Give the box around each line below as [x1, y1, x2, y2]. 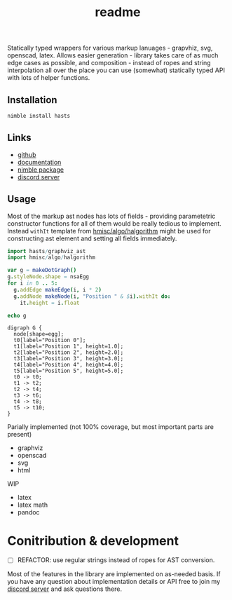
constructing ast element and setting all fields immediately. [7, 234, 177, 243]
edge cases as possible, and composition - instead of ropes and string [7, 59, 212, 67]
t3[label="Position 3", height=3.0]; [13, 355, 124, 362]
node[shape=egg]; [13, 331, 64, 338]
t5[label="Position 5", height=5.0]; [13, 367, 124, 375]
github [17, 150, 36, 158]
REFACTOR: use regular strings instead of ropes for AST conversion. [17, 556, 215, 564]
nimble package [17, 165, 64, 174]
